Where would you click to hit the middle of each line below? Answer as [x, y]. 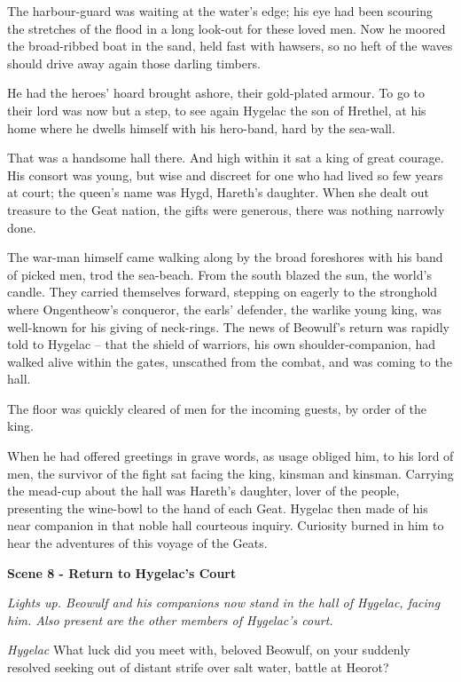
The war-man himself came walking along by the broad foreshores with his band [225, 257]
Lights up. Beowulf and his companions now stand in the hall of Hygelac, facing [224, 603]
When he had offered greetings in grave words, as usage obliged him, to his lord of [230, 456]
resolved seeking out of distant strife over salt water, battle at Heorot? [198, 667]
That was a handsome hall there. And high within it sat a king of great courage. [226, 158]
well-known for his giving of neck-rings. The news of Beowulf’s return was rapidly [228, 326]
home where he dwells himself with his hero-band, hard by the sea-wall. [201, 127]
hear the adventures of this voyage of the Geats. [137, 543]
